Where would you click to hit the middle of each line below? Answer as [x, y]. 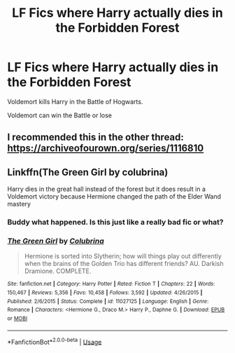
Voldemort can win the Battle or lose [59, 115]
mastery [19, 204]
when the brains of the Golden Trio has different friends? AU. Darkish [124, 264]
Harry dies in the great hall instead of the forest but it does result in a [107, 189]
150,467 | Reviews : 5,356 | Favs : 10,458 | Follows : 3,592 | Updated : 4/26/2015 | [105, 293]
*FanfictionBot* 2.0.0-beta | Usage [55, 341]
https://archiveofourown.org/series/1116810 [106, 148]
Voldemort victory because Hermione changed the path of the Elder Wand [114, 197]
